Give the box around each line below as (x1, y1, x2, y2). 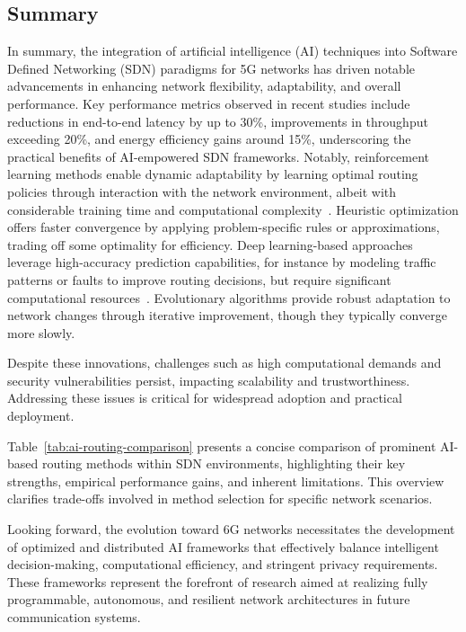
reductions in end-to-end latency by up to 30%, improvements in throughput (7, 111, 428, 130)
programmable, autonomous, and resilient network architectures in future (7, 590, 410, 609)
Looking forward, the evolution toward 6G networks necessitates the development (7, 520, 455, 539)
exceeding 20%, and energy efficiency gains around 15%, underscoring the (7, 129, 411, 148)
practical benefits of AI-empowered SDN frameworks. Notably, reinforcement (7, 147, 429, 165)
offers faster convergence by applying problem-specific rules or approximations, (7, 218, 440, 236)
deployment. (7, 406, 75, 425)
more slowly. (7, 323, 75, 342)
